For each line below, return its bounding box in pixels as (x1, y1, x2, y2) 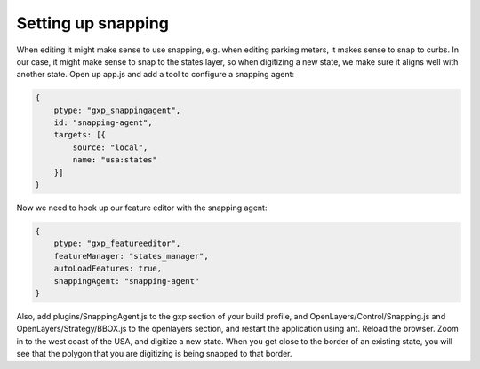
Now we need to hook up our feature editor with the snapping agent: (16, 202, 268, 213)
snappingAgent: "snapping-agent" (53, 276, 200, 286)
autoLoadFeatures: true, (53, 263, 163, 274)
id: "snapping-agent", (53, 118, 153, 128)
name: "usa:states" (72, 155, 157, 165)
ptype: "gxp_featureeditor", (53, 239, 181, 248)
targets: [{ (53, 130, 107, 140)
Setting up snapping (16, 13, 169, 33)
